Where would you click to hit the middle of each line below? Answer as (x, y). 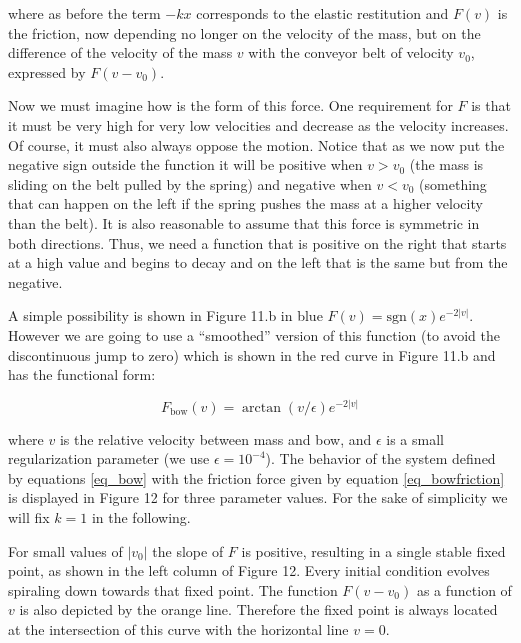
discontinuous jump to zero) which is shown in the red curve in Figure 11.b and (252, 354)
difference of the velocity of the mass (120, 52)
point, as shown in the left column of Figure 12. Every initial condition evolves (249, 570)
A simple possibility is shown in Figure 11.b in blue (165, 315)
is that (491, 105)
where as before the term (84, 13)
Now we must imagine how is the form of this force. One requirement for (230, 105)
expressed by (47, 71)
